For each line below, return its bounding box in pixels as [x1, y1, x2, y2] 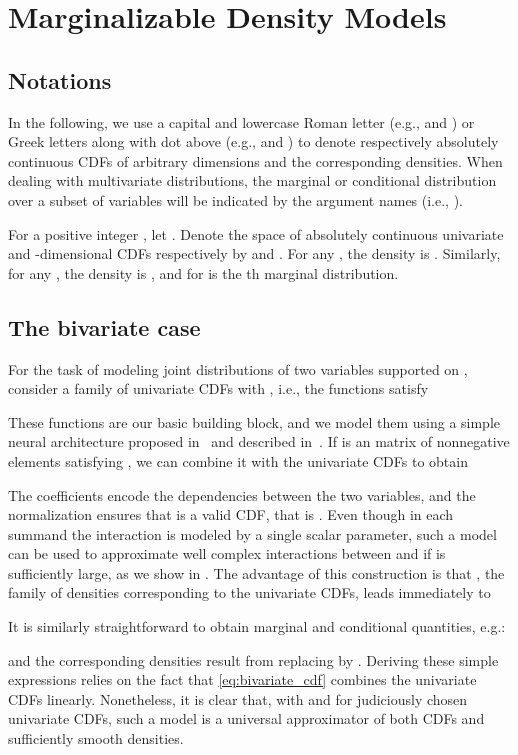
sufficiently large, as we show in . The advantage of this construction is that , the [8, 562, 505, 583]
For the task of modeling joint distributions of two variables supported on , [8, 358, 468, 379]
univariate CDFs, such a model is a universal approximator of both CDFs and [8, 708, 485, 729]
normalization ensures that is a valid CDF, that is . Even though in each [8, 504, 454, 525]
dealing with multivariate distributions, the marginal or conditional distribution [8, 170, 497, 191]
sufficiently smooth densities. [8, 728, 184, 749]
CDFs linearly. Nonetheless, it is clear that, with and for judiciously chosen [8, 688, 468, 709]
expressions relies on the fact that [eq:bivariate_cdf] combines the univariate [8, 669, 477, 690]
